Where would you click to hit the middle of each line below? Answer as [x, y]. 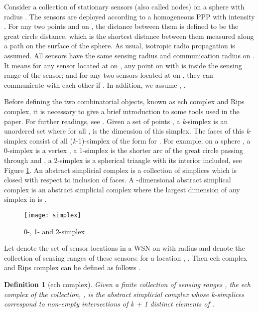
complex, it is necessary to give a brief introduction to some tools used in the [122, 111]
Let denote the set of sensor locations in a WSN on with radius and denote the [125, 248]
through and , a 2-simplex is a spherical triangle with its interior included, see [123, 160]
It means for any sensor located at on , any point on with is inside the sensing [123, 65]
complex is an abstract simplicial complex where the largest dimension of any [122, 189]
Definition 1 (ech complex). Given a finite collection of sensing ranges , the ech [128, 284]
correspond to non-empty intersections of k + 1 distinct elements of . [109, 304]
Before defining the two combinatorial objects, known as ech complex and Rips [124, 101]
